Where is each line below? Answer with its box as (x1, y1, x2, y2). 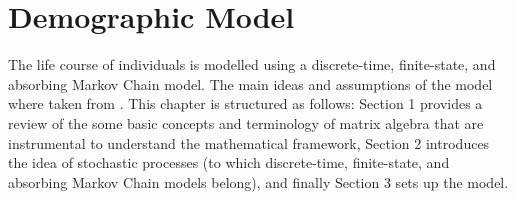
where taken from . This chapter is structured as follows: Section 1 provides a (8, 93, 483, 114)
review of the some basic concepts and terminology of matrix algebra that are (8, 112, 484, 133)
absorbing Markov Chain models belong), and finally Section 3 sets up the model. (8, 171, 509, 192)
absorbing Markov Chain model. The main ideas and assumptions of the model (8, 73, 493, 94)
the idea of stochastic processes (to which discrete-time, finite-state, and (8, 152, 450, 173)
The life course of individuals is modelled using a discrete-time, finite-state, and (8, 54, 496, 75)
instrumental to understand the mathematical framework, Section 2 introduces (8, 132, 490, 153)
